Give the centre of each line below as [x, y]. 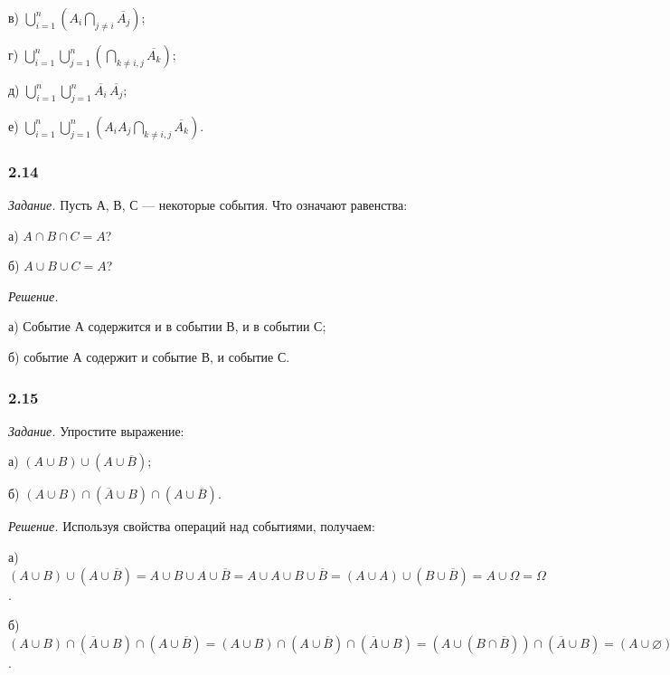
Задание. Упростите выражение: [96, 430]
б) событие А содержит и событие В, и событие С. [149, 356]
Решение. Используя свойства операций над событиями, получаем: [192, 526]
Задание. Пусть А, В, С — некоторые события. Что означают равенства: [208, 205]
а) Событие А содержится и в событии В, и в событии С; [167, 326]
